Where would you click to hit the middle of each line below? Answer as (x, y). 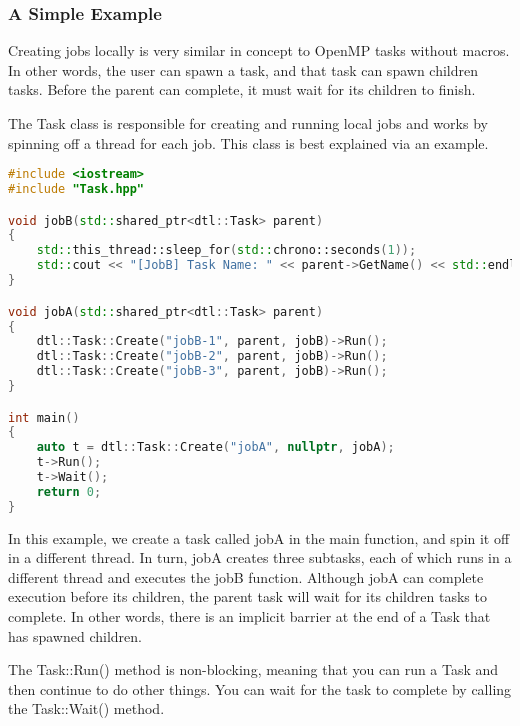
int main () (44, 417)
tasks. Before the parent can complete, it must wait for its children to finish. (242, 89)
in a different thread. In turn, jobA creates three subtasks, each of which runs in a (260, 557)
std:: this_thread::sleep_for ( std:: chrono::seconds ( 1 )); (226, 250)
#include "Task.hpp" (76, 189)
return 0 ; (69, 491)
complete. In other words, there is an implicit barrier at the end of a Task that (249, 616)
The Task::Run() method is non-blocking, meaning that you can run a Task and (253, 669)
